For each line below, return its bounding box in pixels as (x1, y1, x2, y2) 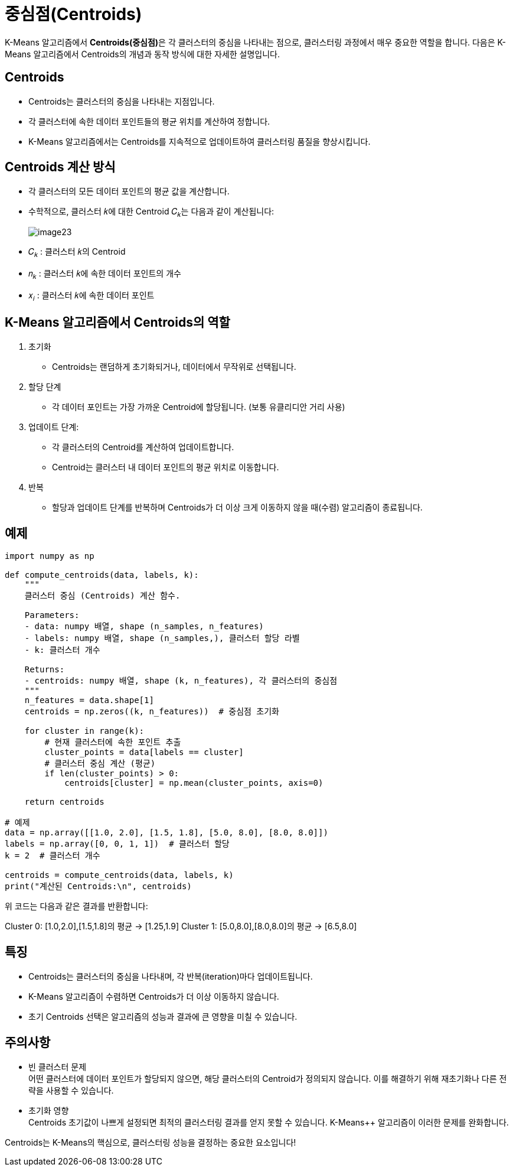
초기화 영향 (28, 1105, 69, 1115)
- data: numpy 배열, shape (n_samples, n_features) (24, 622, 264, 632)
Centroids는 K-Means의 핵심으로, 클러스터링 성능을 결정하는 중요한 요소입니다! (5, 1137, 296, 1147)
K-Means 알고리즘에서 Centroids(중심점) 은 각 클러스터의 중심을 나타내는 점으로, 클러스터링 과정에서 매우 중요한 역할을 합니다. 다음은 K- (5, 37, 506, 47)
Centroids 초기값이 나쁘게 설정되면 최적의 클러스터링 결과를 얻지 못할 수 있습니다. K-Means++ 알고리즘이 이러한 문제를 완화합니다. (28, 1117, 509, 1127)
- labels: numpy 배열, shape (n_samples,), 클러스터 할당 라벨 (24, 633, 300, 643)
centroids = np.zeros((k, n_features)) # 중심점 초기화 (24, 707, 280, 717)
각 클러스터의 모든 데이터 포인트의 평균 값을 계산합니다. (28, 186, 230, 197)
